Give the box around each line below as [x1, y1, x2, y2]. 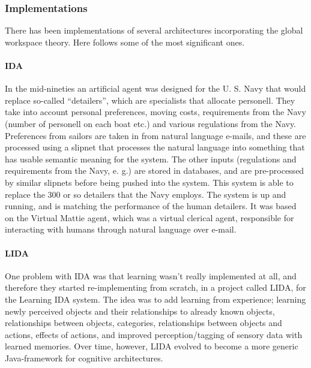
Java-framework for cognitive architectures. [5, 351, 163, 364]
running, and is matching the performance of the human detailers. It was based [5, 200, 297, 212]
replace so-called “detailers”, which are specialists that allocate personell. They [5, 93, 295, 106]
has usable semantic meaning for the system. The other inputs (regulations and [5, 152, 297, 165]
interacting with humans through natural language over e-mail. [5, 223, 237, 236]
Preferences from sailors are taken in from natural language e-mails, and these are [5, 129, 306, 141]
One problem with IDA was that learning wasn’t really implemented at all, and [5, 269, 297, 282]
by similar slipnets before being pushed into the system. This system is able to [5, 176, 294, 188]
